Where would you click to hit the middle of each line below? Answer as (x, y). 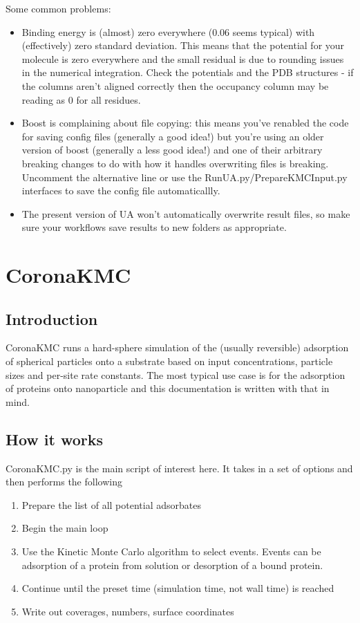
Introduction (52, 318)
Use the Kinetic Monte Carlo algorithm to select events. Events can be (171, 551)
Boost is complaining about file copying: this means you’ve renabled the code (185, 123)
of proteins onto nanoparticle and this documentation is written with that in (168, 388)
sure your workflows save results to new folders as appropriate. (154, 227)
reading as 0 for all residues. (81, 99)
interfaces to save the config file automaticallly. (121, 190)
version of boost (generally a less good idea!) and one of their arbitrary (172, 150)
